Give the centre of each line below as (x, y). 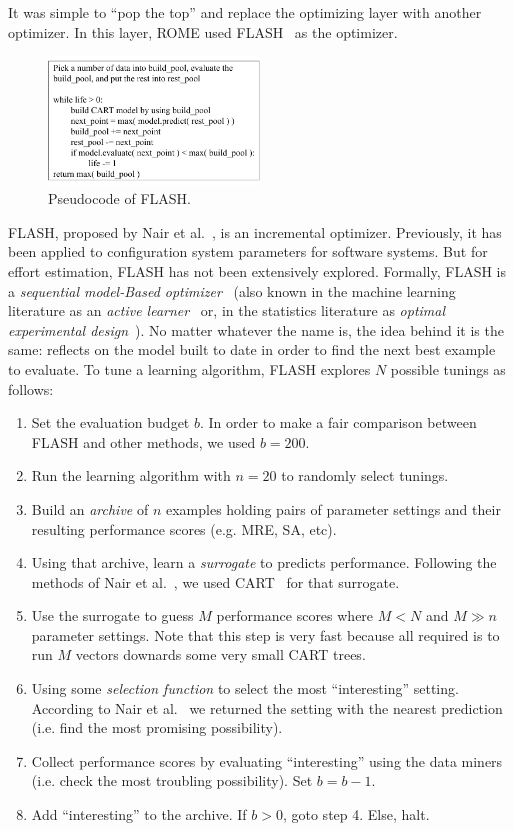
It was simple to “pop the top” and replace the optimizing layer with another (245, 12)
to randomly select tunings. (365, 475)
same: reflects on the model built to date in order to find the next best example (252, 349)
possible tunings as (448, 368)
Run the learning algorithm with (131, 475)
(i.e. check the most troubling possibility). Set (172, 780)
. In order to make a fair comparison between (338, 422)
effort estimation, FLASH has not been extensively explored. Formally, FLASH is (257, 270)
